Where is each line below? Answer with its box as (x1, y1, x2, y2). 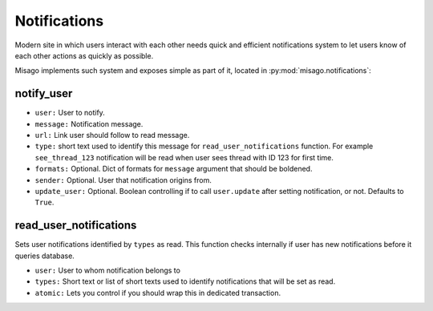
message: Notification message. (34, 119, 144, 128)
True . (34, 197, 55, 208)
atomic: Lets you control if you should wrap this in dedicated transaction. (34, 288, 281, 297)
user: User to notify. (34, 108, 106, 118)
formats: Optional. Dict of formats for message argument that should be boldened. (34, 164, 313, 174)
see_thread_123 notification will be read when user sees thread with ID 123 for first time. (34, 152, 334, 162)
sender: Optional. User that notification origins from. (34, 175, 212, 184)
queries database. (14, 251, 75, 261)
